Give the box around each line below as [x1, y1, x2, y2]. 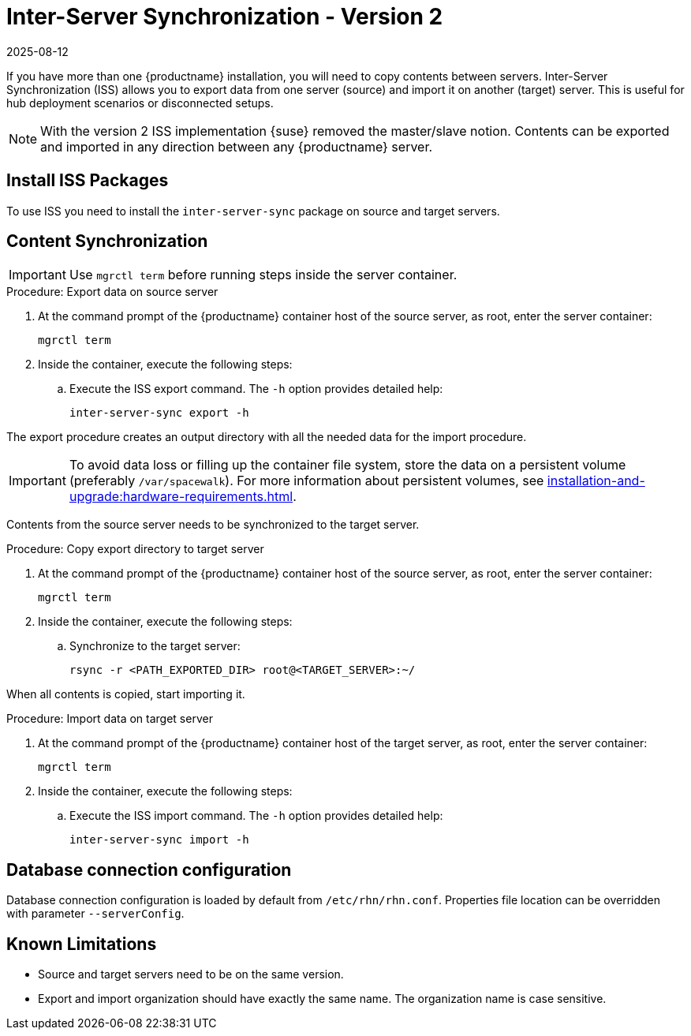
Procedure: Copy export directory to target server [6, 542, 264, 556]
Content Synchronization [6, 231, 208, 252]
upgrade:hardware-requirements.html [69, 488, 293, 505]
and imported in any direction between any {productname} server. [40, 138, 433, 155]
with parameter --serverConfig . [6, 907, 185, 921]
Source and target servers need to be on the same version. [38, 967, 344, 982]
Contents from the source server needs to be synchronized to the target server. [6, 518, 420, 532]
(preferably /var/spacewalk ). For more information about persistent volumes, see [69, 473, 544, 489]
